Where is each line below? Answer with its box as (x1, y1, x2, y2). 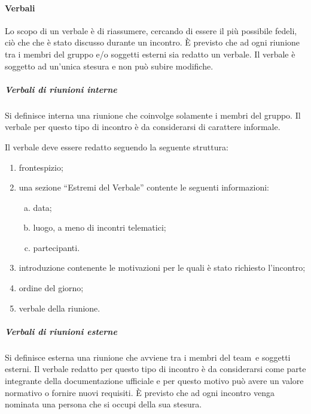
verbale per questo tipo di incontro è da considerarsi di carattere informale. (5, 120, 280, 133)
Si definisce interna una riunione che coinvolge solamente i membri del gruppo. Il (5, 108, 301, 121)
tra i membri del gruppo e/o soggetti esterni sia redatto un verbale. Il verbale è (5, 47, 295, 60)
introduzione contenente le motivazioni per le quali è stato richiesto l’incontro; (19, 261, 306, 274)
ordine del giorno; (19, 282, 84, 294)
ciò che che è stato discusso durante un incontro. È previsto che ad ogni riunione (5, 36, 300, 49)
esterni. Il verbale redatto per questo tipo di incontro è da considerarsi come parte (5, 362, 306, 375)
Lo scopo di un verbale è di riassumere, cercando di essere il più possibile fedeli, (5, 24, 297, 37)
